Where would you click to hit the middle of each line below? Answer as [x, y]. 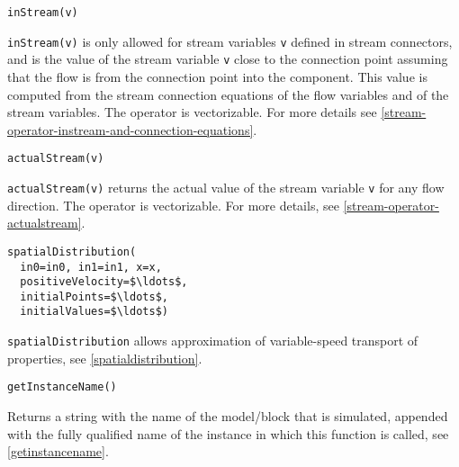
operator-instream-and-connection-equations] [130, 129]
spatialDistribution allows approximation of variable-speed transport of [213, 341]
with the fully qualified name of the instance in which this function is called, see [228, 433]
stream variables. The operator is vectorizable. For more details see [192, 112]
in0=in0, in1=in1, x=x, [91, 267]
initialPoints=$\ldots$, [94, 296]
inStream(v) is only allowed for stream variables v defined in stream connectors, [230, 41]
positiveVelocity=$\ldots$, [104, 282]
